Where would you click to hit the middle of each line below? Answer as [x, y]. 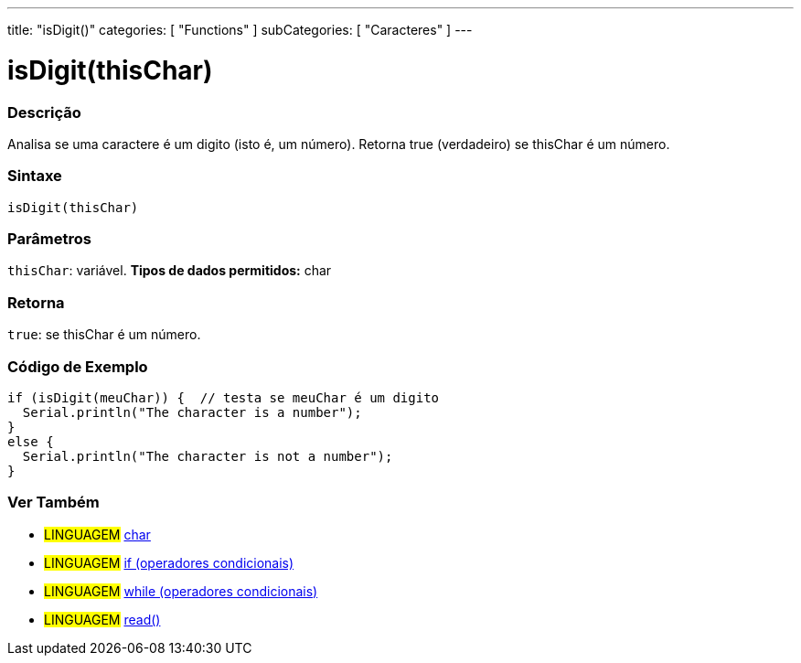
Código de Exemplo [78, 366]
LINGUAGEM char [97, 534]
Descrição [44, 112]
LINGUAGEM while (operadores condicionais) [181, 591]
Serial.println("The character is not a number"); [208, 456]
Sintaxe [35, 176]
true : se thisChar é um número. [104, 335]
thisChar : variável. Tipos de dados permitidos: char [170, 271]
